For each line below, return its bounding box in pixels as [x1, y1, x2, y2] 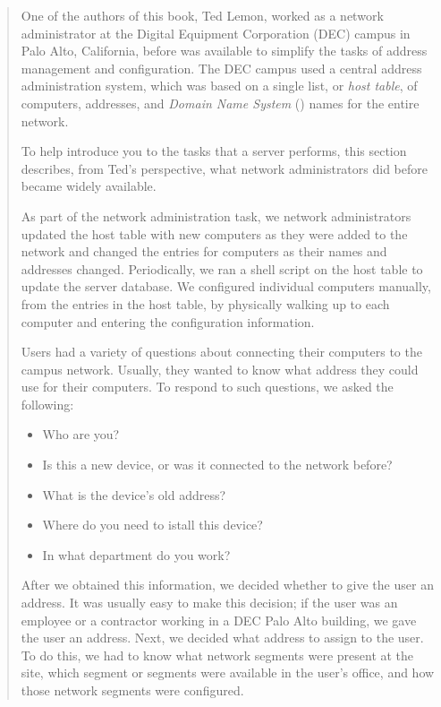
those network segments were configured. [21, 681, 244, 699]
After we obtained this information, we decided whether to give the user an [21, 575, 434, 594]
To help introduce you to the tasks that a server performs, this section [21, 142, 407, 160]
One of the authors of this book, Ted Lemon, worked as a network [21, 6, 384, 24]
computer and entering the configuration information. [21, 312, 315, 331]
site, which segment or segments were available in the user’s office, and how [21, 663, 435, 682]
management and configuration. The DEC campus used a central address [21, 58, 422, 77]
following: [21, 394, 74, 413]
